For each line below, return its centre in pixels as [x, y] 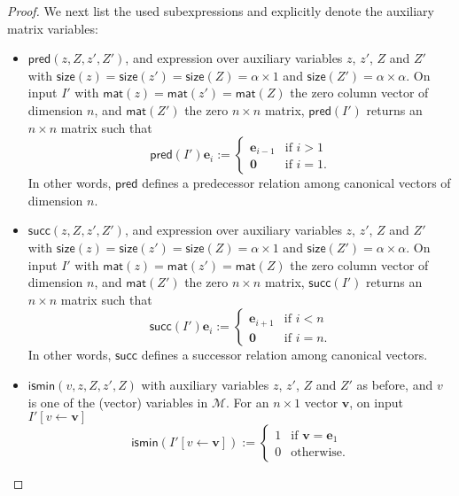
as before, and [395, 384]
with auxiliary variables [205, 384]
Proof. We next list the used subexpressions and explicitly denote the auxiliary [221, 11]
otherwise [317, 453]
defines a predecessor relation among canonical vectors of [296, 183]
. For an [248, 402]
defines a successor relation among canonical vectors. [284, 355]
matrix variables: [53, 28]
